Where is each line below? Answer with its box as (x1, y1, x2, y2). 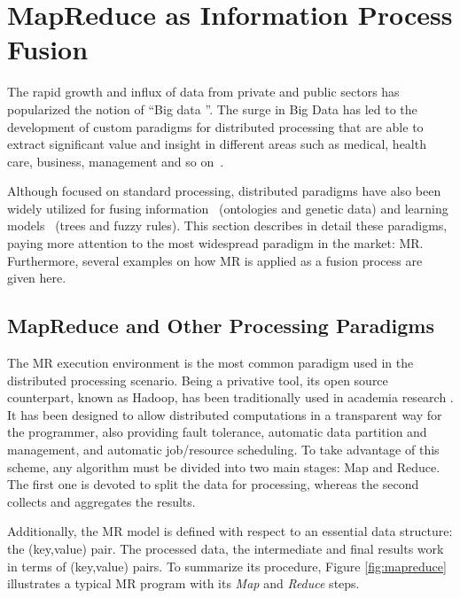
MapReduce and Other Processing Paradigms (7, 312, 435, 339)
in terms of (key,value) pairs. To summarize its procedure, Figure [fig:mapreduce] (7, 556, 447, 575)
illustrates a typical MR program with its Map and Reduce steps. (7, 574, 360, 593)
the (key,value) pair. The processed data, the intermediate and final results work (7, 539, 444, 557)
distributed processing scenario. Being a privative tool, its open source (7, 370, 388, 389)
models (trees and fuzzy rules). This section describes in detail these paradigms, (7, 216, 448, 235)
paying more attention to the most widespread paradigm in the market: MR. (7, 234, 424, 252)
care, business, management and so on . (7, 151, 224, 170)
